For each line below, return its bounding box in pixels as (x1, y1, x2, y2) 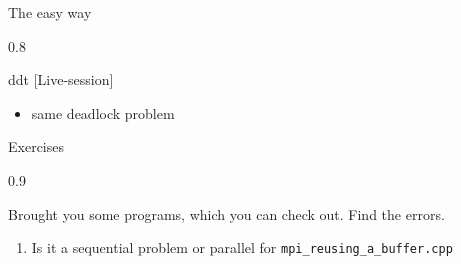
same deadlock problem (31, 102, 175, 123)
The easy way (8, 2, 92, 22)
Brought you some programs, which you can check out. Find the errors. (8, 203, 445, 224)
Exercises (8, 136, 64, 157)
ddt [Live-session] (8, 69, 114, 90)
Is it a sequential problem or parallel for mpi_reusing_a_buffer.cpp (31, 237, 453, 258)
